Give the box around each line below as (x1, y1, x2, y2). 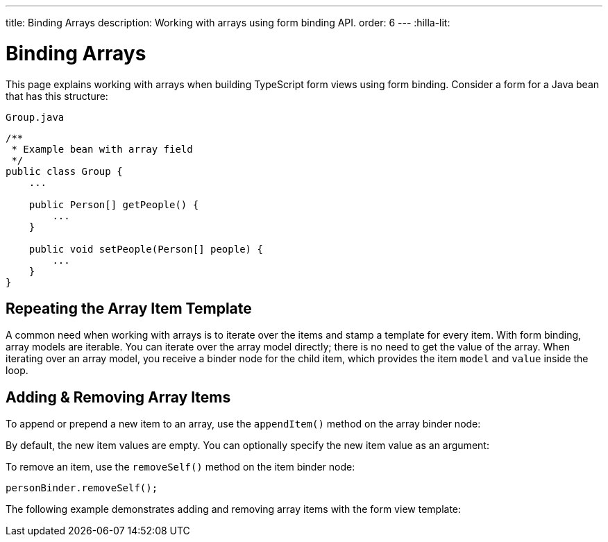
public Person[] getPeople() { (28, 198, 199, 210)
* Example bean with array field (11, 143, 193, 155)
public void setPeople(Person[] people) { (28, 243, 263, 255)
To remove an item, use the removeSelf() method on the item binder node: (6, 461, 355, 473)
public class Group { (6, 165, 123, 177)
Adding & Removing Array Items (6, 388, 231, 406)
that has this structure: (6, 90, 108, 102)
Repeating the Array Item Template (6, 299, 252, 317)
